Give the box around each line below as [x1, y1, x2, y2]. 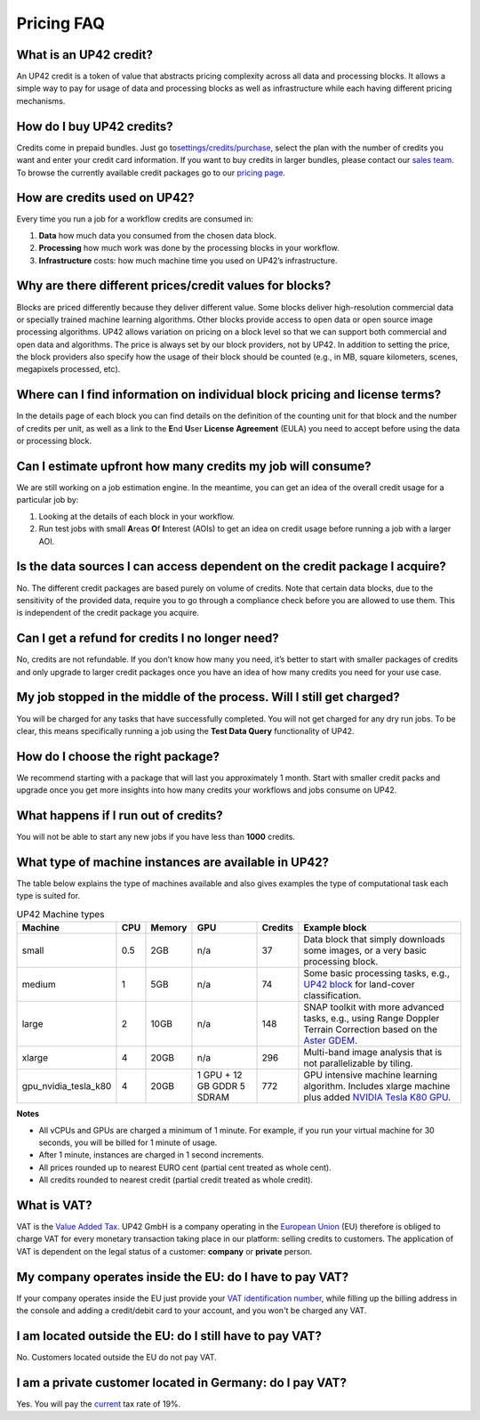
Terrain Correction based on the [303, 1023, 438, 1036]
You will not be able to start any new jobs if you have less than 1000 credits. [16, 832, 295, 843]
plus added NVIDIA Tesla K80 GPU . [303, 1091, 452, 1103]
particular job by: [16, 495, 79, 505]
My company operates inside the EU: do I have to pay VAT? [16, 1269, 349, 1285]
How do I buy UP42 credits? [16, 118, 173, 133]
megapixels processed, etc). [16, 364, 121, 375]
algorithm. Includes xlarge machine [303, 1080, 451, 1093]
